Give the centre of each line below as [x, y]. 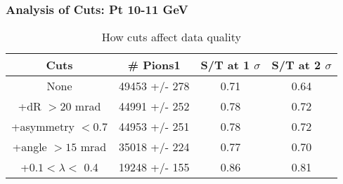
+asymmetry [43, 127]
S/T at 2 [296, 65]
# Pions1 [154, 65]
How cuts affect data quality [171, 37]
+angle [30, 147]
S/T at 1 [225, 65]
